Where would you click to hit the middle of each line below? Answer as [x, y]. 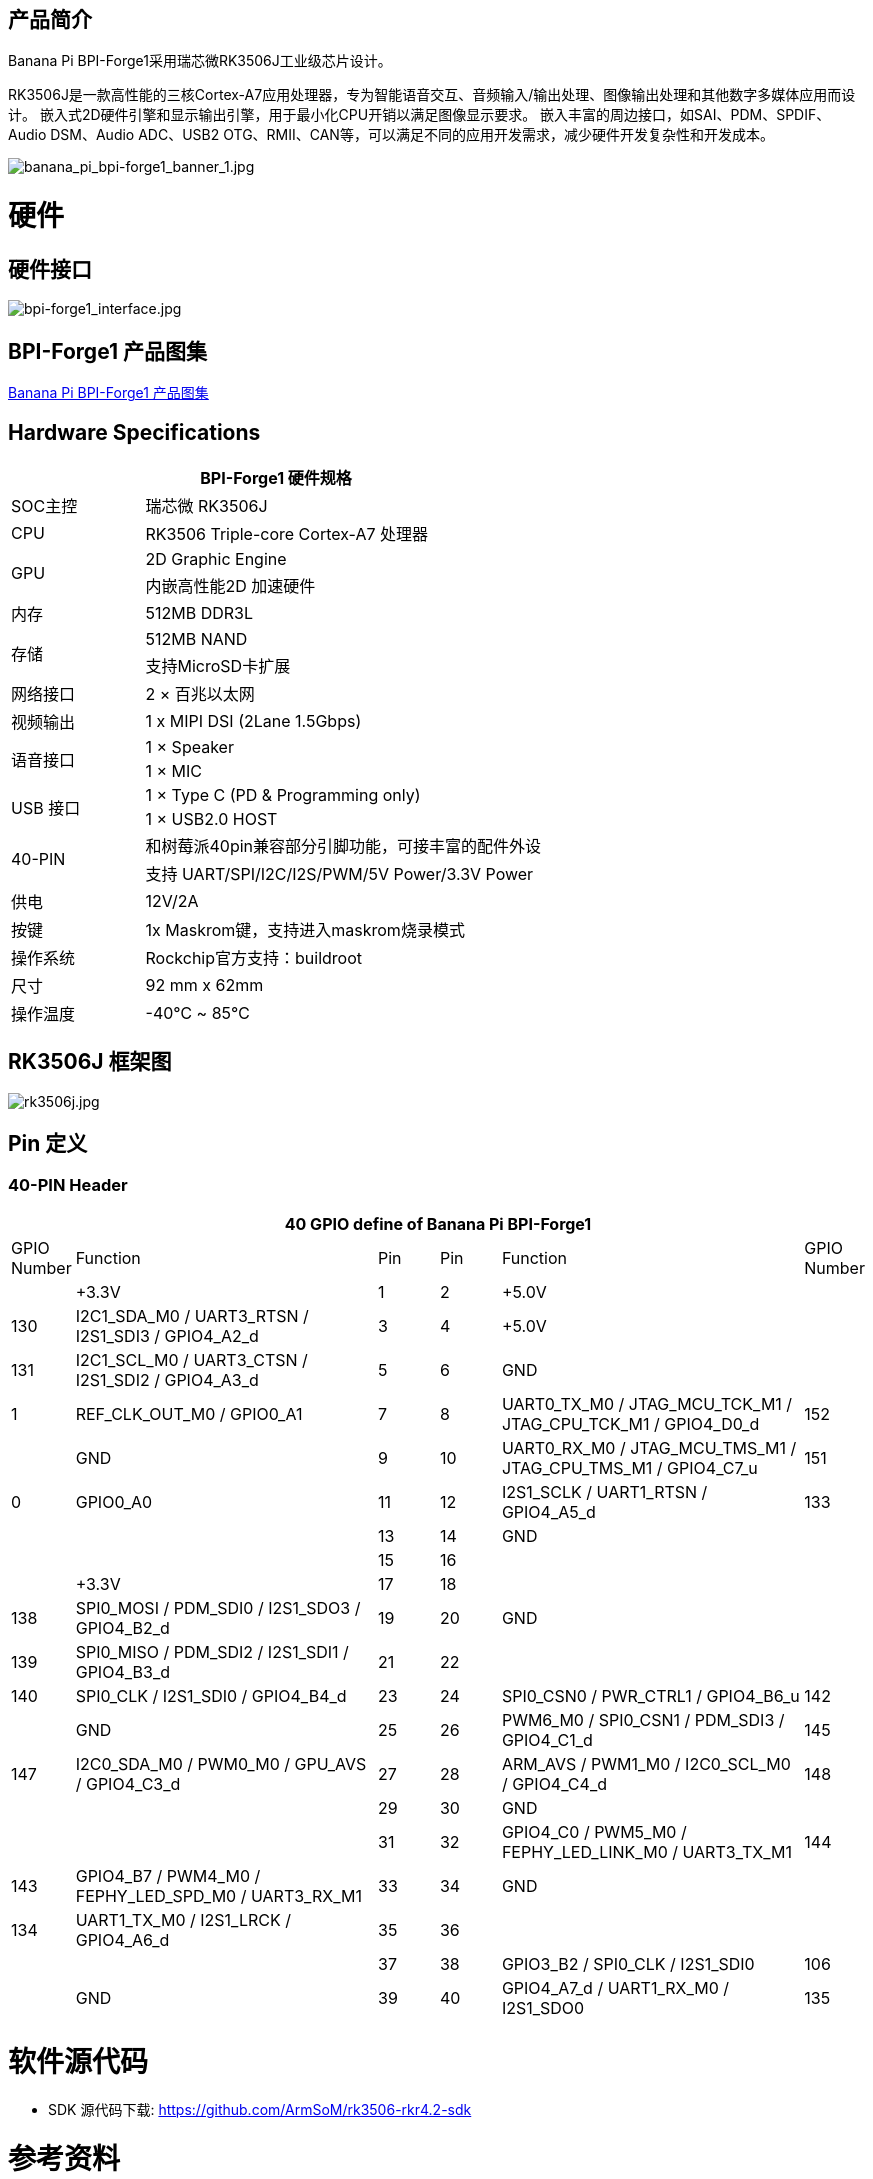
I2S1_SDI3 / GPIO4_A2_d [167, 1336]
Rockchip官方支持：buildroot [253, 958]
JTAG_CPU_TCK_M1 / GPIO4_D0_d [630, 1424]
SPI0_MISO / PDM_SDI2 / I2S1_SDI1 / [212, 1652]
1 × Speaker [189, 747]
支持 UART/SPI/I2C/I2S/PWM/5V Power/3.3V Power [339, 874]
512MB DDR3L [199, 613]
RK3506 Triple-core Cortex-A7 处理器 [287, 534]
